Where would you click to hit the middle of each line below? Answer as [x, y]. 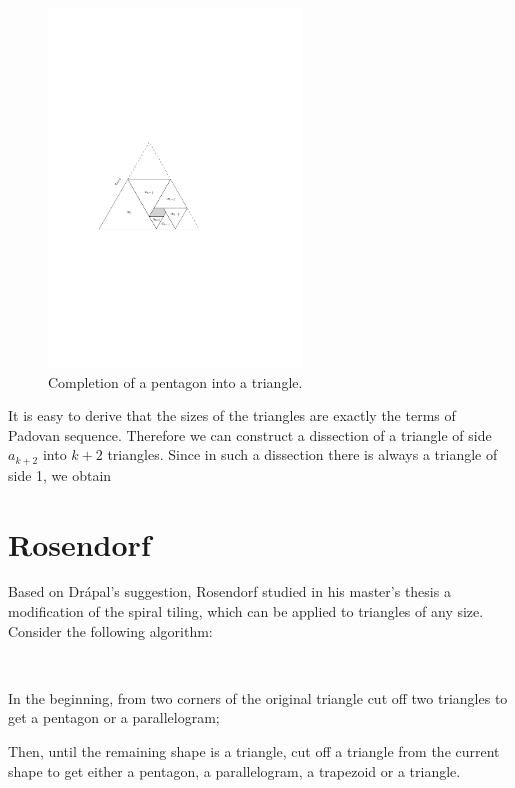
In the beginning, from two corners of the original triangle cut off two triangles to [258, 697]
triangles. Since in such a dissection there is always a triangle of [302, 454]
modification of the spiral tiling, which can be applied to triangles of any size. [246, 611]
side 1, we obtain [60, 474]
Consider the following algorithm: [110, 630]
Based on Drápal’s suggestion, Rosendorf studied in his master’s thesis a [229, 591]
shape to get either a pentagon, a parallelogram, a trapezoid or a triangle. [234, 770]
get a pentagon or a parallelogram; [114, 717]
